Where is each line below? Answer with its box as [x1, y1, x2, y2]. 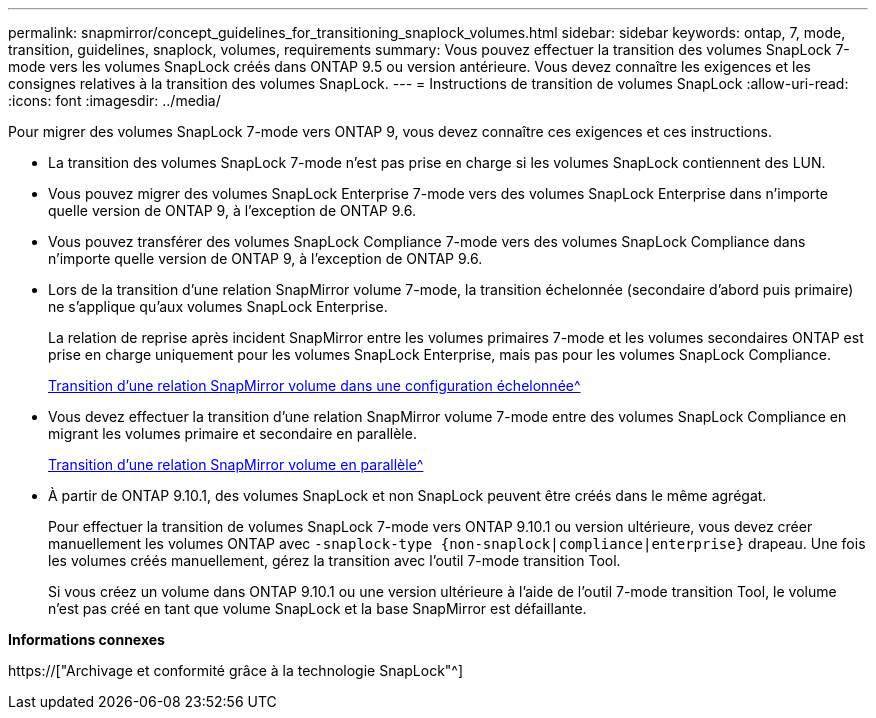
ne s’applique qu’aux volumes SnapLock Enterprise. [48, 298, 388, 315]
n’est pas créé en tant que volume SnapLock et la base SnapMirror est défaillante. [48, 600, 587, 617]
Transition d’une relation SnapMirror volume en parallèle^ [48, 456, 424, 473]
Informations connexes [8, 631, 165, 648]
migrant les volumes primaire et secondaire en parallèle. [48, 425, 417, 442]
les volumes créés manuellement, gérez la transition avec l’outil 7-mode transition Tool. [48, 552, 621, 569]
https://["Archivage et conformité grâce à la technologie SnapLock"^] [8, 662, 464, 679]
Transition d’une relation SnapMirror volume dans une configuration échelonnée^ [48, 377, 581, 394]
